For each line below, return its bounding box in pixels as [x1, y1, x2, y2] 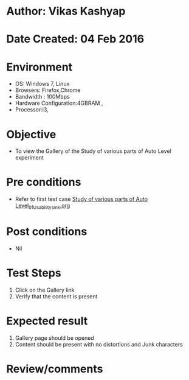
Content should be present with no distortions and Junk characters [15, 340, 184, 348]
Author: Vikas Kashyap [6, 4, 126, 18]
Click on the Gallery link [15, 286, 75, 294]
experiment [15, 154, 44, 161]
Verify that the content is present [15, 292, 98, 300]
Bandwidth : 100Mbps [15, 93, 70, 100]
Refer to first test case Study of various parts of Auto [15, 195, 148, 203]
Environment [6, 60, 73, 74]
